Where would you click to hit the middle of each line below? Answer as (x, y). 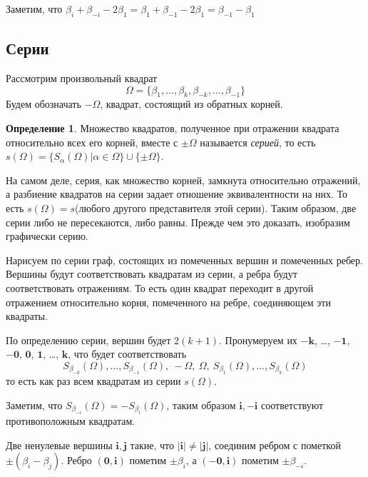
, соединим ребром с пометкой (275, 445)
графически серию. (47, 236)
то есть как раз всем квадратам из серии (93, 381)
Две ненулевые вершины (59, 445)
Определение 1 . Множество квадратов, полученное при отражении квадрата (173, 127)
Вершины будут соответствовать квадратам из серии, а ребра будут (152, 274)
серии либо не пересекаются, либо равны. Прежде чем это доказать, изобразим (178, 222)
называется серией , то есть (258, 142)
